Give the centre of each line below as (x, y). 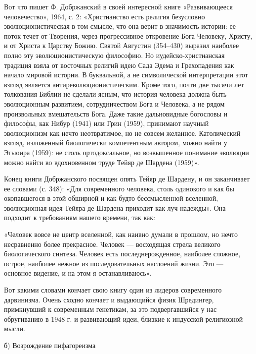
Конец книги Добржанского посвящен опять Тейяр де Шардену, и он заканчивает (127, 179)
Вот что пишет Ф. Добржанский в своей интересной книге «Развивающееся (118, 6)
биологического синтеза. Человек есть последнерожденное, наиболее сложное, (122, 254)
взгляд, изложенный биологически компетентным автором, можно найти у (116, 143)
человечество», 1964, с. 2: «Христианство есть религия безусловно (105, 16)
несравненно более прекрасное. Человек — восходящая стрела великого (112, 244)
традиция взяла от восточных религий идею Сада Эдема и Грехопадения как (119, 65)
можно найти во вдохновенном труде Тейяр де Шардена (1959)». (102, 162)
